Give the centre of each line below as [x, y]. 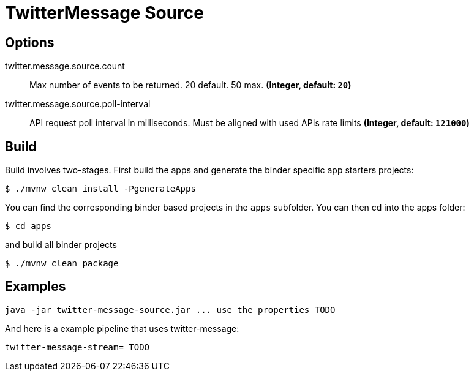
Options [30, 42]
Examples [36, 287]
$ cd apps [28, 226]
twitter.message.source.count [65, 66]
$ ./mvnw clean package [62, 264]
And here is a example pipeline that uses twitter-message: [122, 328]
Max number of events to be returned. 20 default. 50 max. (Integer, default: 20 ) [190, 85]
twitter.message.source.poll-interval [78, 104]
